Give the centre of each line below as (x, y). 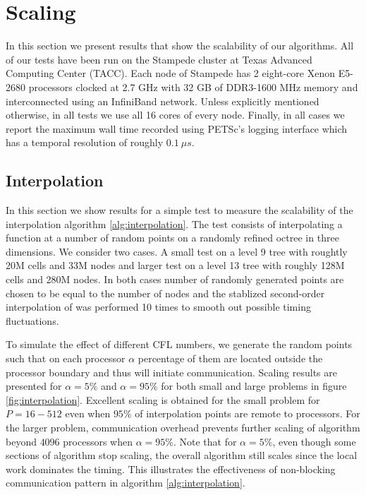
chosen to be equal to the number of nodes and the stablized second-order (165, 293)
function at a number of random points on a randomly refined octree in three (172, 238)
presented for (34, 386)
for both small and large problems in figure (254, 386)
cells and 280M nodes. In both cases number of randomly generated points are (175, 279)
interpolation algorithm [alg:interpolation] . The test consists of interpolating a (174, 223)
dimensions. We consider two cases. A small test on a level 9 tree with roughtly (177, 251)
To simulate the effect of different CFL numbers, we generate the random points (179, 344)
